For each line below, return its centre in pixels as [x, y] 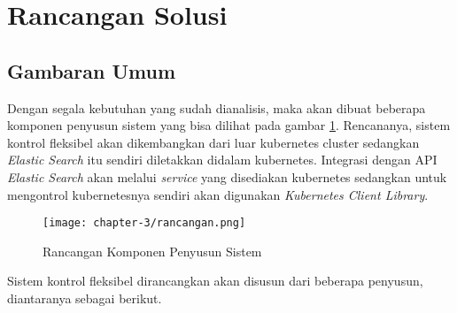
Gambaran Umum [92, 70]
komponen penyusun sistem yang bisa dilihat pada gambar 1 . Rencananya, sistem [229, 125]
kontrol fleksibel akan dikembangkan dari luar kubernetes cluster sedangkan [213, 142]
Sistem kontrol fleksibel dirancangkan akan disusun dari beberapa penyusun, [215, 281]
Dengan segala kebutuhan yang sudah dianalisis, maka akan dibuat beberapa [217, 107]
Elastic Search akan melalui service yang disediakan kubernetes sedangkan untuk [227, 176]
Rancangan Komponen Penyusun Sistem [152, 251]
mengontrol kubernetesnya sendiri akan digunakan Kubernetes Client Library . [218, 194]
